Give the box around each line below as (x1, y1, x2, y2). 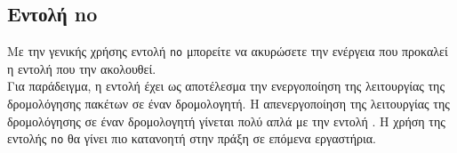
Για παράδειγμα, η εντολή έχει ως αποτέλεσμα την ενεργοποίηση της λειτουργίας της (7, 76, 445, 95)
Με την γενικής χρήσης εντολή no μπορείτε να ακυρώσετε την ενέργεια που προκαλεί (7, 42, 448, 60)
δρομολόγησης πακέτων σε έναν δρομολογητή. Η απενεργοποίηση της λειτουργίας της (7, 94, 450, 113)
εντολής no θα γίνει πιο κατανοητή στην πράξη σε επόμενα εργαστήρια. (7, 129, 377, 148)
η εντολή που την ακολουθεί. (7, 59, 156, 77)
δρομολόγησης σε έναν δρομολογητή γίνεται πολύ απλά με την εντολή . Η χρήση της (7, 111, 445, 130)
